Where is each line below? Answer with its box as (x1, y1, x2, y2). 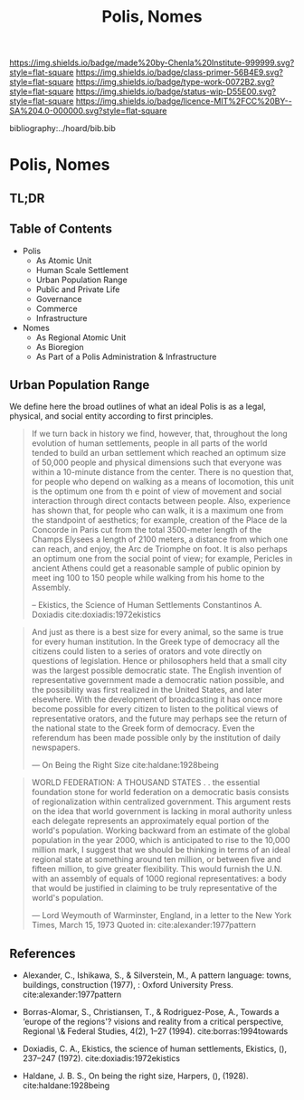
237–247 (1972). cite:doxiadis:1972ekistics (22, 1053, 181, 1064)
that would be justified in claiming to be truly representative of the (31, 883, 278, 894)
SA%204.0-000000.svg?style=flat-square (9, 106, 167, 117)
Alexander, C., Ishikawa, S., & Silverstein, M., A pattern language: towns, (22, 970, 292, 981)
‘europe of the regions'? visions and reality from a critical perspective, (22, 1016, 284, 1028)
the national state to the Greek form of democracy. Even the (31, 723, 255, 734)
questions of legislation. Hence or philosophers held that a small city (31, 656, 288, 667)
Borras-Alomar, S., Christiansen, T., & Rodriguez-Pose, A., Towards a (22, 1007, 280, 1018)
